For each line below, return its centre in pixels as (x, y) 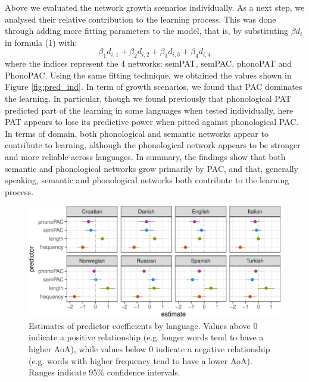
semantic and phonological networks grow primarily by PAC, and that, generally (152, 168)
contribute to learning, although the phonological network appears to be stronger (153, 145)
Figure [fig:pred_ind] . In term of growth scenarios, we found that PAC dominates (154, 87)
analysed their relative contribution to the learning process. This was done (141, 19)
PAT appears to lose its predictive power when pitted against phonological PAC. (152, 122)
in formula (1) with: (41, 42)
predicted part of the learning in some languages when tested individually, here (149, 110)
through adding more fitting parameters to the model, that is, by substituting (147, 31)
